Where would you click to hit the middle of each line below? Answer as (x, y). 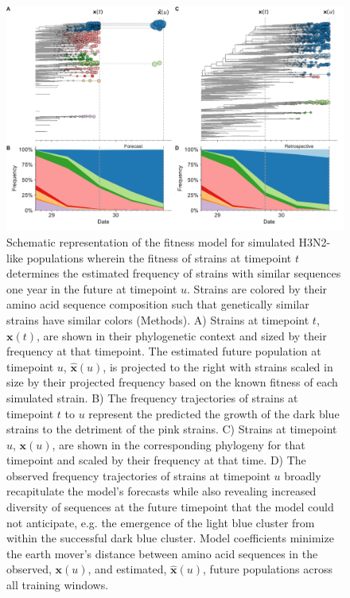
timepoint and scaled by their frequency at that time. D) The (156, 460)
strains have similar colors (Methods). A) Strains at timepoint (158, 319)
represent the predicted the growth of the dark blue (214, 413)
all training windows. (58, 585)
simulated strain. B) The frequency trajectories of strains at (152, 397)
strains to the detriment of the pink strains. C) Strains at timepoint (172, 429)
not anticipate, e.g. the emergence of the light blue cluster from (161, 522)
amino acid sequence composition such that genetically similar (158, 304)
